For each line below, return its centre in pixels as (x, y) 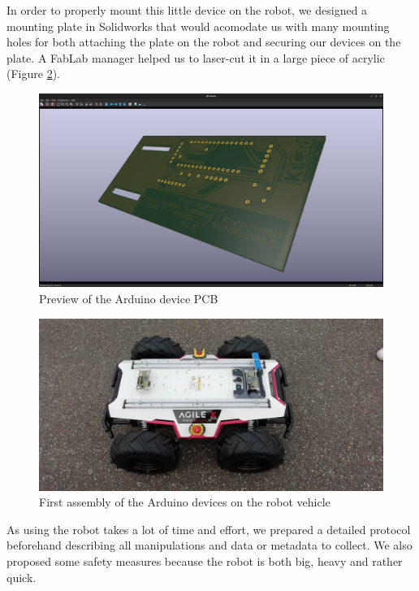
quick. (22, 577)
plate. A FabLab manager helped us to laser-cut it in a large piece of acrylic (196, 57)
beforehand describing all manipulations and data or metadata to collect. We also (209, 545)
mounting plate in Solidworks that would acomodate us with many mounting (198, 26)
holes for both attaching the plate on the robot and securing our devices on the (204, 42)
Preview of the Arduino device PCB (129, 299)
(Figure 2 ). (33, 74)
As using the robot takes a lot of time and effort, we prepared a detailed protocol (209, 529)
